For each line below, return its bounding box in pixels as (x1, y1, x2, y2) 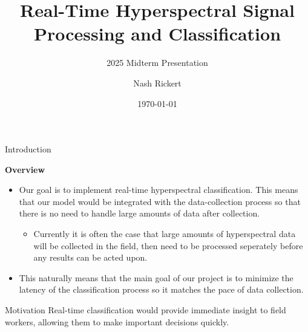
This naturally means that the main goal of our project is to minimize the (19, 271, 293, 284)
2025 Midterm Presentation (106, 56, 208, 69)
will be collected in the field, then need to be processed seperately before (33, 239, 303, 252)
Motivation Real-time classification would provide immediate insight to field (5, 304, 286, 316)
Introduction (5, 143, 51, 155)
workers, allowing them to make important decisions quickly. (5, 315, 229, 328)
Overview (5, 163, 45, 175)
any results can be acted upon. (33, 251, 148, 264)
